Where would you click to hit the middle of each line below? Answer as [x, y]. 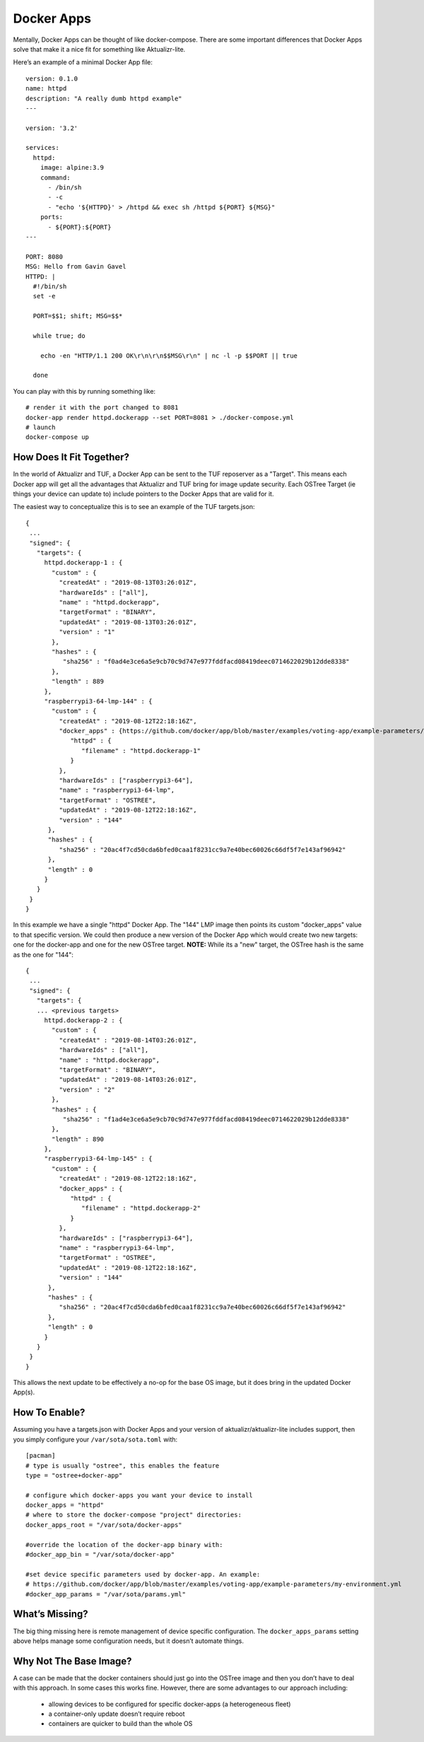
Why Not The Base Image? [72, 1661]
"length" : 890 [78, 1139]
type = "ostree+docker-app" [74, 1475]
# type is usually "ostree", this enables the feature [123, 1466]
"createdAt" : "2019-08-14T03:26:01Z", [128, 1040]
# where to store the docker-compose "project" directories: [134, 1515]
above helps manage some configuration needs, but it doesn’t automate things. [128, 1641]
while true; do [59, 335]
